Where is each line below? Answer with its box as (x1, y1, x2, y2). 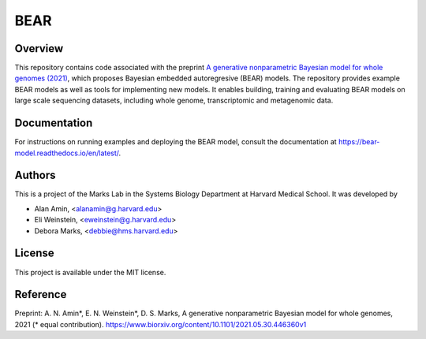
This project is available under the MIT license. (14, 267, 166, 277)
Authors (14, 169, 56, 182)
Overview (14, 42, 64, 55)
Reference (14, 288, 67, 301)
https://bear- (338, 137, 380, 147)
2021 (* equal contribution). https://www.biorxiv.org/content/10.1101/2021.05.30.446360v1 (14, 319, 307, 329)
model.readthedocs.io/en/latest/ (14, 148, 119, 158)
